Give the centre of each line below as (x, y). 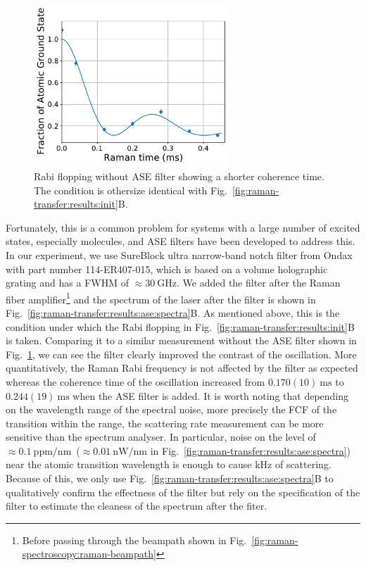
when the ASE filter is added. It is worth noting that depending (211, 395)
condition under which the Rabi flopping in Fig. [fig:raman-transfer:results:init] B (180, 326)
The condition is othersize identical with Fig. (131, 190)
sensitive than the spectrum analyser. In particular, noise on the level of (161, 437)
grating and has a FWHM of (67, 283)
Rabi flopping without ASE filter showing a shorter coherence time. (179, 176)
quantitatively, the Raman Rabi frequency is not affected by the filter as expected (182, 368)
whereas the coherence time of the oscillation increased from (135, 381)
